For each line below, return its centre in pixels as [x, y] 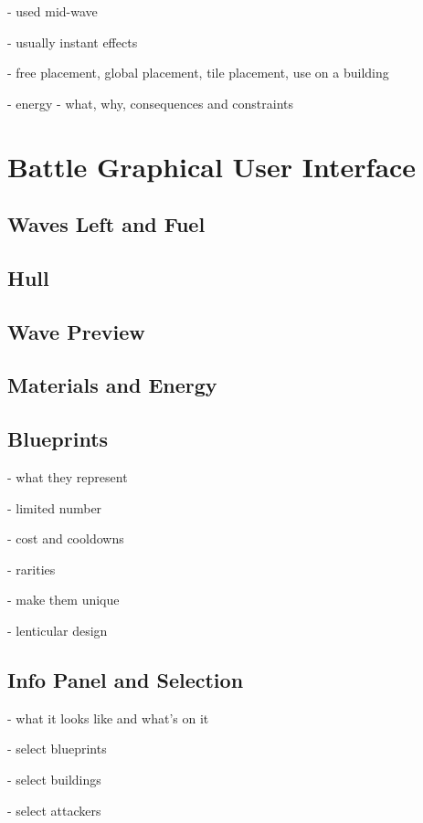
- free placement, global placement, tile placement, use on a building [198, 73]
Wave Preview [76, 331]
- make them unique [63, 600]
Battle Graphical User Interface [212, 166]
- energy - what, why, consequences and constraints [151, 103]
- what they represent [68, 477]
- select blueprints [57, 749]
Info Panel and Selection [126, 680]
